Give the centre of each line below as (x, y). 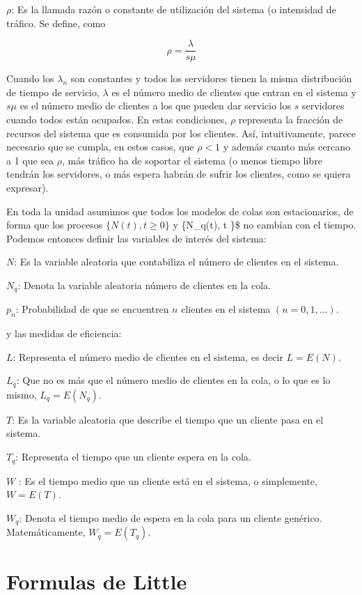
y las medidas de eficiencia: (64, 333)
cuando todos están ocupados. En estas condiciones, (117, 119)
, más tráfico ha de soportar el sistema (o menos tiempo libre (192, 160)
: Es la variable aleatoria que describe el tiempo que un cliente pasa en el (168, 419)
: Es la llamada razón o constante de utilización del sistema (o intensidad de (174, 9)
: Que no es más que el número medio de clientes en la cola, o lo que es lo (173, 380)
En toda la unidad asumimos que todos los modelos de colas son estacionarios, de (180, 211)
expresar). (27, 187)
